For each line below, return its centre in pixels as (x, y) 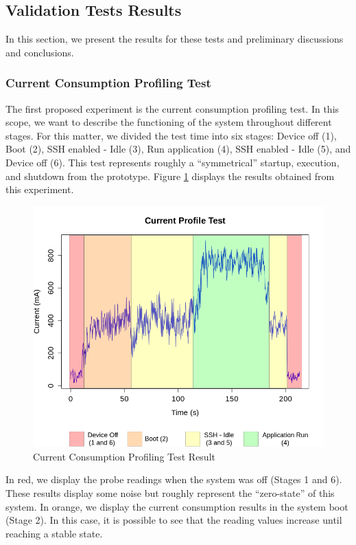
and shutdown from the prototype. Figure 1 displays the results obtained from (170, 176)
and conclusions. (40, 52)
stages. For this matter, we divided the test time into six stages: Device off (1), (171, 135)
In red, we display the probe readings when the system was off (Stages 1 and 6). (174, 479)
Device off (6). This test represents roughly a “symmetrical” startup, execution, (173, 162)
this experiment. (40, 189)
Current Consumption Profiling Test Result (124, 456)
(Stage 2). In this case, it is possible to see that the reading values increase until (174, 520)
